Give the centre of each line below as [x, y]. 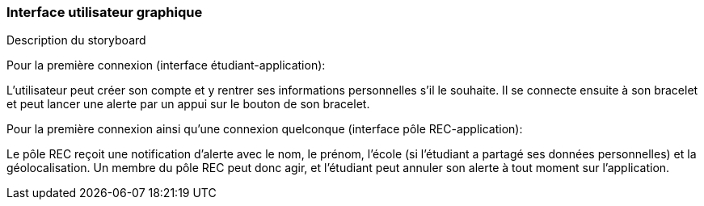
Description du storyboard [76, 40]
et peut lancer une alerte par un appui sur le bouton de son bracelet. [188, 104]
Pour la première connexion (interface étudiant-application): [166, 65]
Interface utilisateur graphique [105, 12]
